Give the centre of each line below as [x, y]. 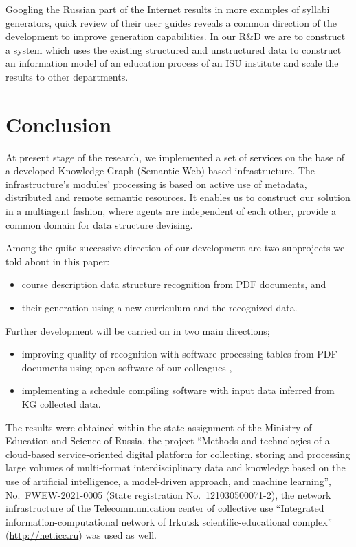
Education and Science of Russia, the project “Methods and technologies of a [168, 441]
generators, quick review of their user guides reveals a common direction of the [171, 22]
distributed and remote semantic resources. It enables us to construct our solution [178, 197]
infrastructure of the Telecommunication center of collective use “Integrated [165, 508]
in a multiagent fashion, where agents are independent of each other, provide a [171, 211]
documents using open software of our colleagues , [127, 367]
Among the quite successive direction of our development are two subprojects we [175, 248]
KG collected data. [61, 404]
